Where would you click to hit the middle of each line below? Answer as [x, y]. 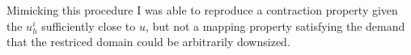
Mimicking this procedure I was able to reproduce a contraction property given [202, 10]
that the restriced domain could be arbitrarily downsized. [148, 42]
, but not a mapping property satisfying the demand [275, 25]
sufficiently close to [89, 25]
